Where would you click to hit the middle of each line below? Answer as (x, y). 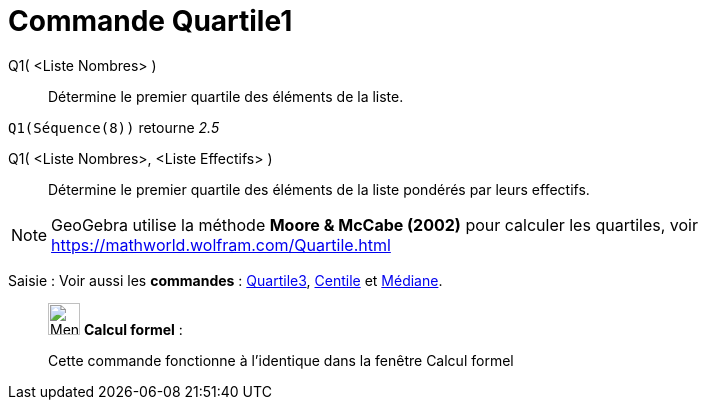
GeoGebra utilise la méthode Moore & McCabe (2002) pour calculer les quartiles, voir (374, 224)
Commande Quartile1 (150, 21)
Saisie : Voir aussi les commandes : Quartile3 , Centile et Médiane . (225, 280)
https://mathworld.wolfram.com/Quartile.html (221, 244)
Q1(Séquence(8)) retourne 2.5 (114, 127)
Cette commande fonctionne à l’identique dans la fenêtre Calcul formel (281, 360)
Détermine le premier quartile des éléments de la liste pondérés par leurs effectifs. (319, 189)
